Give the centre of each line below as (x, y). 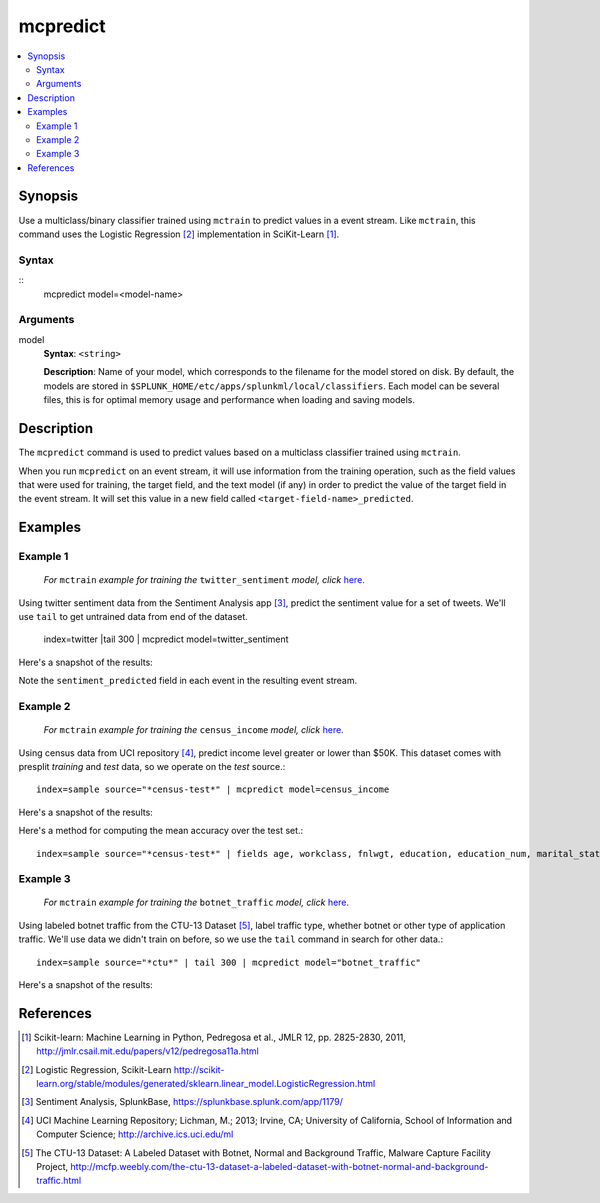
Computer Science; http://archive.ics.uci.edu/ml (135, 1134)
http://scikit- (199, 1069)
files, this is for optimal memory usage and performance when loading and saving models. (229, 400)
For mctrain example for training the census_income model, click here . (193, 730)
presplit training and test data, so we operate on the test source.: (152, 766)
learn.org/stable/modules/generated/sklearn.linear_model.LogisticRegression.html (206, 1084)
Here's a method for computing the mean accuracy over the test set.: (161, 831)
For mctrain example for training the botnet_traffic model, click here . (196, 902)
